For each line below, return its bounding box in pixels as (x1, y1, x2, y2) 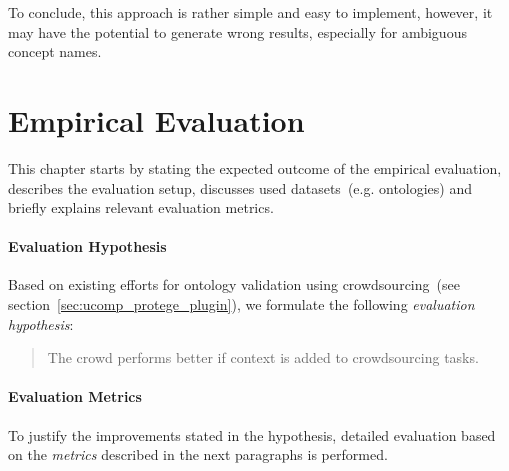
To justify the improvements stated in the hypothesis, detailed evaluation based (8, 424, 496, 445)
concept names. (8, 41, 102, 62)
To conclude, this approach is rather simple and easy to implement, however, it (8, 2, 493, 22)
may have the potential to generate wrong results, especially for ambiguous (8, 21, 467, 42)
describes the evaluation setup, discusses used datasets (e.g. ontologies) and (8, 177, 473, 198)
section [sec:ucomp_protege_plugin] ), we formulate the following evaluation (8, 294, 475, 315)
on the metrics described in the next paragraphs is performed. (8, 444, 388, 465)
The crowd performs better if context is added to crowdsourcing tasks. (47, 347, 479, 368)
